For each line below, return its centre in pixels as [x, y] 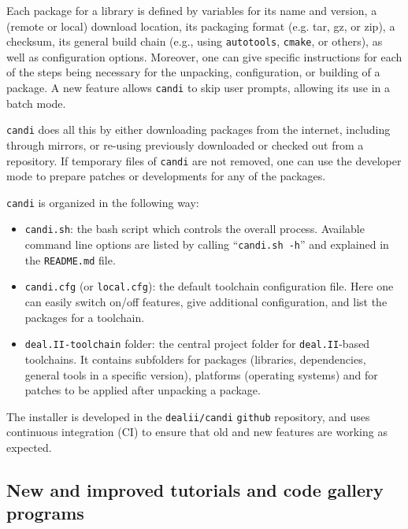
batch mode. [36, 103]
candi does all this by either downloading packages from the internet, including [198, 129]
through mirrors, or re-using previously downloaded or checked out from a [185, 144]
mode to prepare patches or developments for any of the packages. [166, 176]
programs [45, 513]
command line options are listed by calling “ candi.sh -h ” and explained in [207, 244]
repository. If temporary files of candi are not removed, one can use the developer [204, 160]
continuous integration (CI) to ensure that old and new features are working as [197, 432]
